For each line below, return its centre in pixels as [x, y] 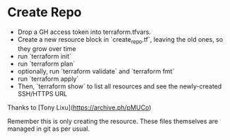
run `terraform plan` [46, 64]
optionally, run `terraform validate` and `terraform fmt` [96, 71]
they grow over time [47, 48]
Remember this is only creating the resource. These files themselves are [113, 121]
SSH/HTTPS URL [42, 93]
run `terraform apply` [48, 78]
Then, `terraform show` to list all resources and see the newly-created [120, 86]
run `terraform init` [45, 56]
